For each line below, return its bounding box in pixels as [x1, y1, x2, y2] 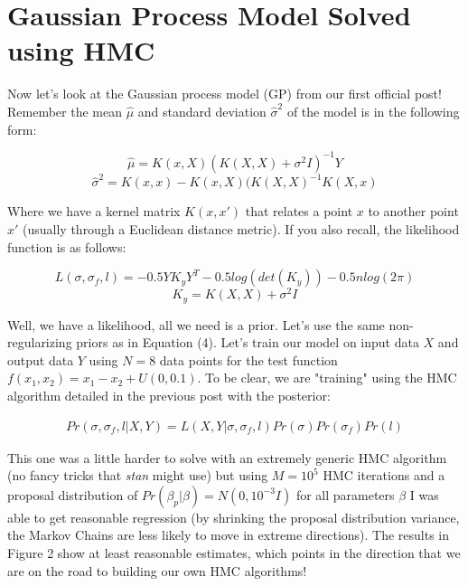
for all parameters [295, 485, 395, 504]
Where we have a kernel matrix [7, 202, 181, 221]
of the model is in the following [286, 101, 460, 120]
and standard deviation [137, 101, 267, 120]
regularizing [7, 333, 72, 352]
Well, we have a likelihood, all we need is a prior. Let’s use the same [7, 315, 385, 334]
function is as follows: [7, 237, 126, 256]
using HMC [7, 32, 155, 69]
